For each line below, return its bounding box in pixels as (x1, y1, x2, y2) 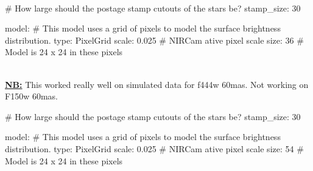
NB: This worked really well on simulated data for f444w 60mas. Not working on (5, 78, 309, 90)
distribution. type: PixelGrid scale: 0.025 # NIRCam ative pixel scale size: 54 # (5, 142, 304, 155)
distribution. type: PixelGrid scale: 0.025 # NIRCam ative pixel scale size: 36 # (5, 33, 304, 46)
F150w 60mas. (5, 90, 58, 102)
